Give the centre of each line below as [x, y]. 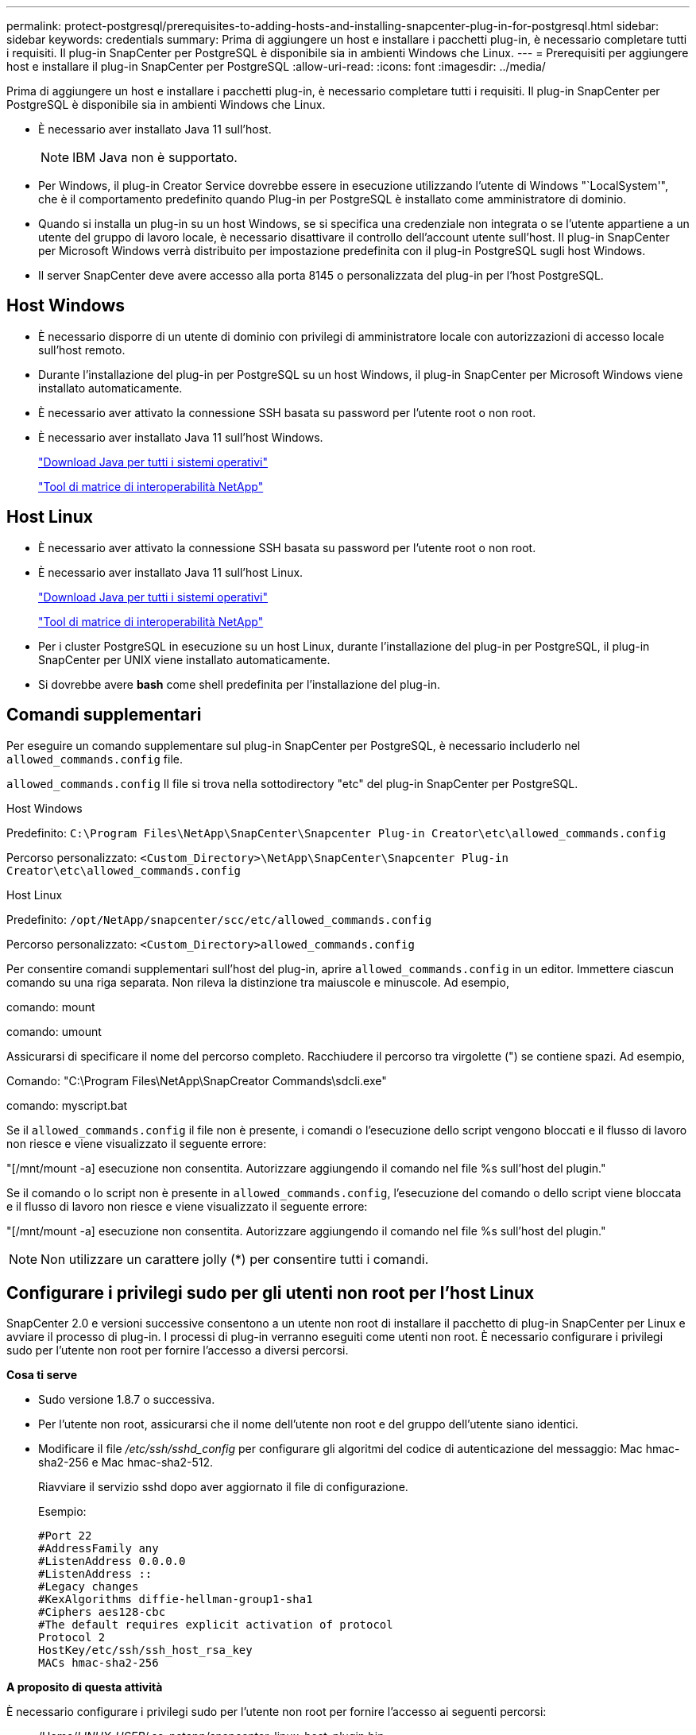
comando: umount [54, 1031]
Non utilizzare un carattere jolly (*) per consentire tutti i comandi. [235, 1259]
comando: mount [51, 1007]
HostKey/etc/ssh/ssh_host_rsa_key [145, 1650]
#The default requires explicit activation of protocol [216, 1625]
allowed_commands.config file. [95, 759]
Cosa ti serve [42, 1375]
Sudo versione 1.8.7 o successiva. [127, 1400]
